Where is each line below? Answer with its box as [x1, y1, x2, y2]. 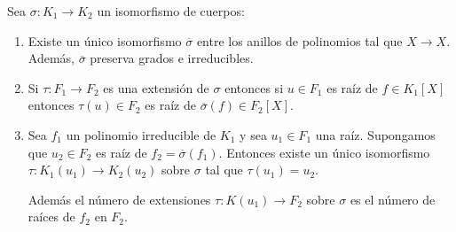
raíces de [28, 207, 75, 226]
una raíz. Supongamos [315, 125, 436, 143]
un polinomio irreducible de [66, 125, 216, 143]
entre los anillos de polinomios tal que [196, 31, 403, 50]
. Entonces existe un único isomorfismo [218, 143, 430, 161]
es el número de [350, 189, 436, 208]
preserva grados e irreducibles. [90, 49, 254, 67]
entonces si [224, 78, 284, 97]
